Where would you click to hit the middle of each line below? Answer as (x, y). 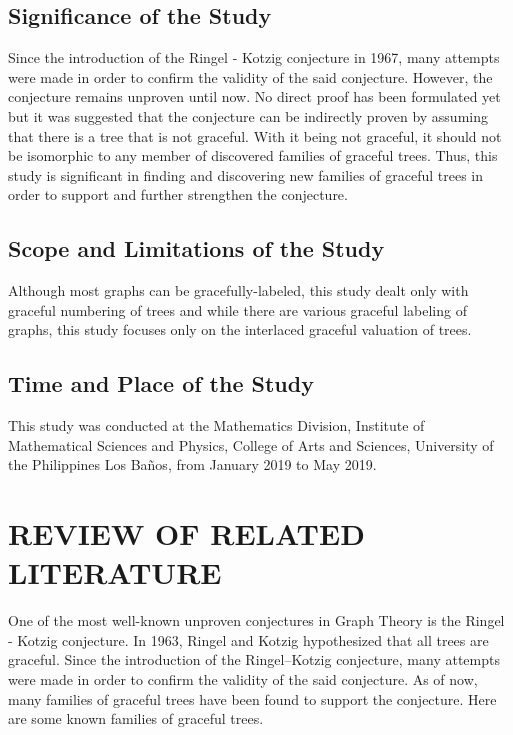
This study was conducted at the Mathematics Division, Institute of (216, 425)
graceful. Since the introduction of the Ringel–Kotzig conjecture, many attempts (254, 659)
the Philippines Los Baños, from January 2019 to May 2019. (192, 464)
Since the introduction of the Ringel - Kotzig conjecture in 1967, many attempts (254, 57)
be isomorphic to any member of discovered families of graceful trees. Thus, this (253, 155)
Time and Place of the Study (161, 383)
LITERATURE (115, 572)
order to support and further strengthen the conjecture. (178, 194)
